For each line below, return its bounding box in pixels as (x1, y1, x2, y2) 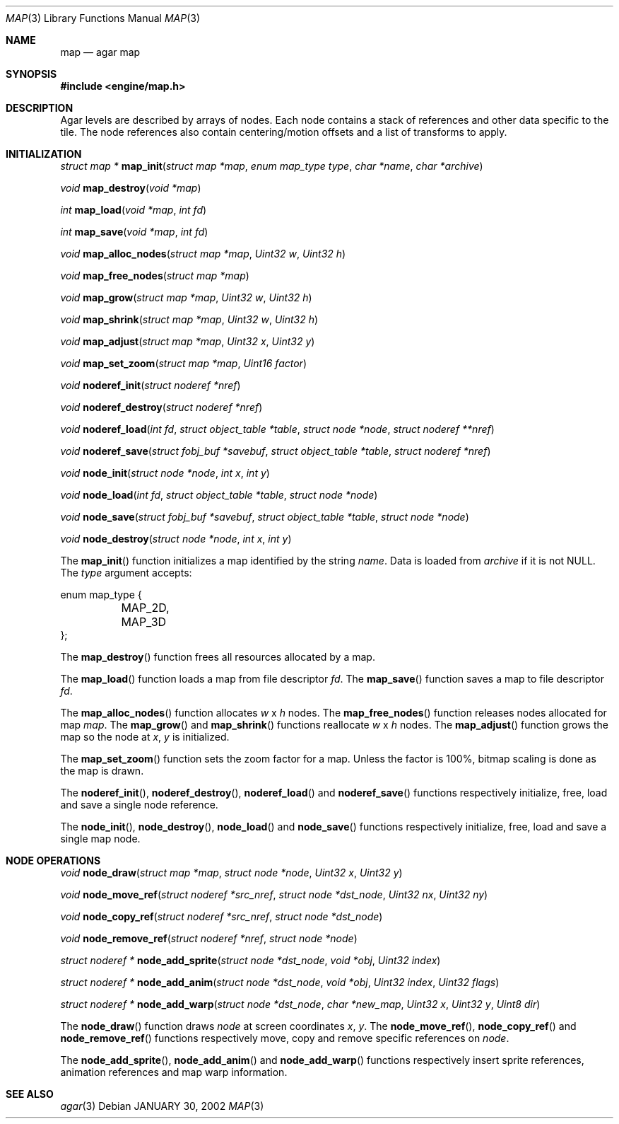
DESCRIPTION (6, 102, 73, 114)
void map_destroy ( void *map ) (60, 182, 201, 194)
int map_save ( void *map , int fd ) (60, 226, 208, 238)
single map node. (60, 833, 141, 845)
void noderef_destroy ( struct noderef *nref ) (60, 401, 263, 413)
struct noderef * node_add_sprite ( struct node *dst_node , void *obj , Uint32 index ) (60, 954, 441, 966)
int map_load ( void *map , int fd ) (60, 204, 207, 216)
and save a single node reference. (60, 799, 218, 811)
